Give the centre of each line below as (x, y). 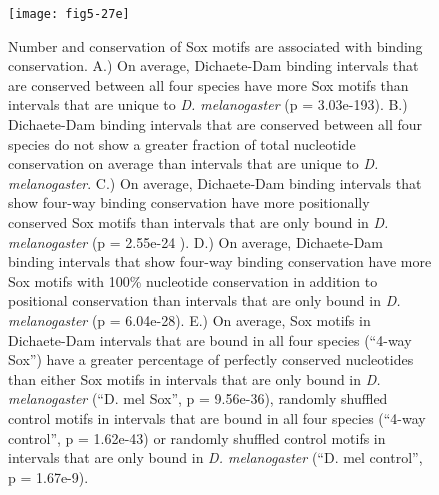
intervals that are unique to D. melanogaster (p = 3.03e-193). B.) (208, 104)
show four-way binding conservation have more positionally (189, 202)
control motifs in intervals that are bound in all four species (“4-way (217, 417)
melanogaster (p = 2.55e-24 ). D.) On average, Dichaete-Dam (196, 241)
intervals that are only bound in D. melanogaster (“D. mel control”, (215, 457)
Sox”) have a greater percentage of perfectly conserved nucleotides (211, 359)
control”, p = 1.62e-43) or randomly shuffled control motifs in (197, 437)
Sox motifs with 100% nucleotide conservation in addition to (193, 280)
